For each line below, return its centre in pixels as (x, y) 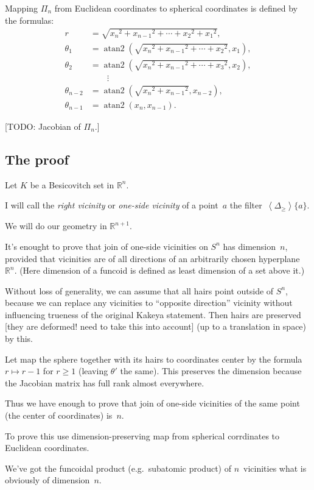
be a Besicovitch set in (72, 184)
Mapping (22, 8)
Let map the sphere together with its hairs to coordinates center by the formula (154, 359)
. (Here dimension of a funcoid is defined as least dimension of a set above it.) (159, 270)
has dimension (249, 246)
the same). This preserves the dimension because (211, 371)
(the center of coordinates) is (59, 415)
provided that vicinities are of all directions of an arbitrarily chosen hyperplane (152, 258)
